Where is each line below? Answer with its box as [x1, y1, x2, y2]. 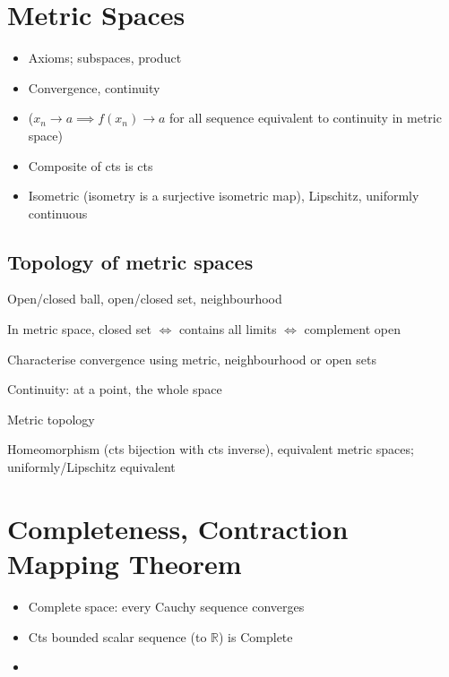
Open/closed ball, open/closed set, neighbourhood [7, 289, 282, 308]
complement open [304, 320, 401, 338]
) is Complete [219, 627, 293, 646]
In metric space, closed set [7, 320, 151, 338]
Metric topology [7, 409, 95, 428]
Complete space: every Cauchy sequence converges [28, 596, 305, 615]
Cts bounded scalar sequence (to [28, 627, 207, 646]
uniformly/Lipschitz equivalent [7, 458, 176, 476]
